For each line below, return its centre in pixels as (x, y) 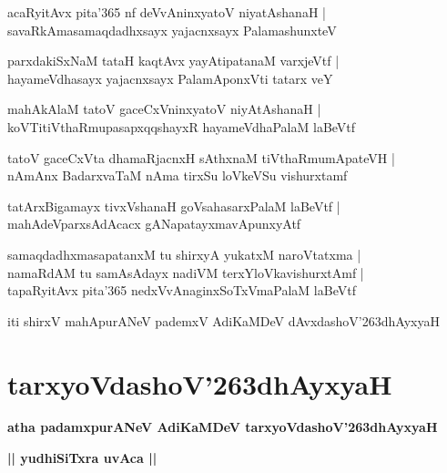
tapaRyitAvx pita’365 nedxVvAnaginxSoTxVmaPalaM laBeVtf (182, 290)
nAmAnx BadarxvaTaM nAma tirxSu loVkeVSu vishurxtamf (178, 175)
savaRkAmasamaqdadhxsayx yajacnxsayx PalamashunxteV (172, 30)
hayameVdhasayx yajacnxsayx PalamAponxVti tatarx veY (170, 78)
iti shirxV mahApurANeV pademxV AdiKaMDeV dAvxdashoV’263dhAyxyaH (223, 320)
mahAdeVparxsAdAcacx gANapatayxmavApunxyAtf (154, 224)
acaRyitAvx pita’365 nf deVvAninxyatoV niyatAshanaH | (167, 12)
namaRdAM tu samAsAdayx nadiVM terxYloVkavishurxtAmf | (186, 272)
